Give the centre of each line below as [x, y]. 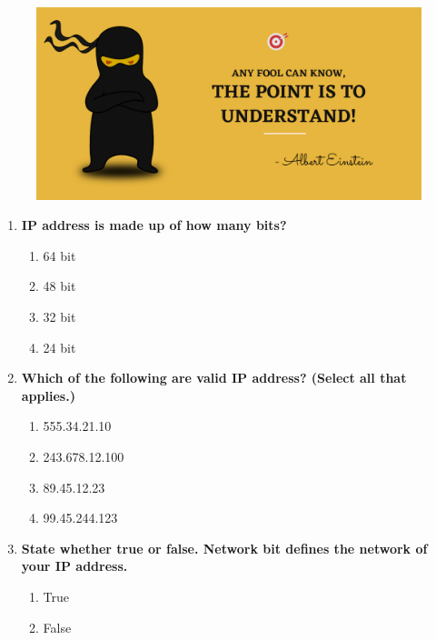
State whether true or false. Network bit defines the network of [224, 548]
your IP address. [74, 566]
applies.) [48, 395]
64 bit [59, 255]
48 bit [59, 286]
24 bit [59, 347]
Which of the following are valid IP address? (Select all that [214, 378]
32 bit [59, 316]
